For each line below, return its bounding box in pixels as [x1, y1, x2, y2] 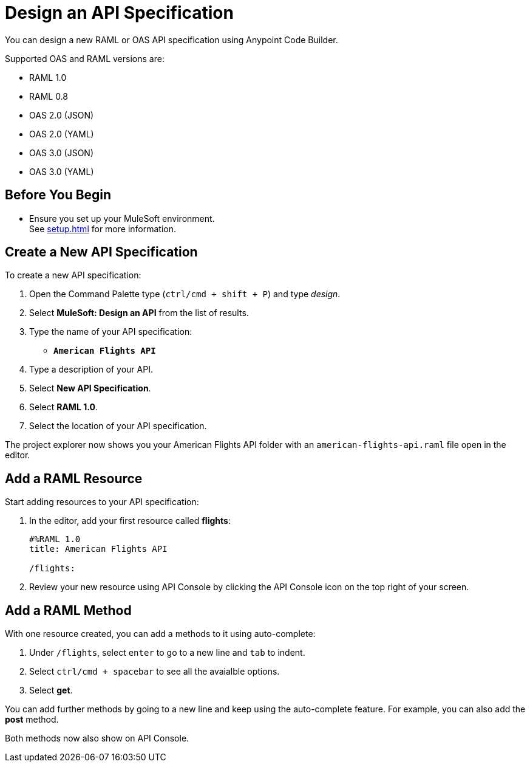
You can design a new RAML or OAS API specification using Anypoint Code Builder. [5, 34, 338, 45]
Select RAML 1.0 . [29, 402, 98, 413]
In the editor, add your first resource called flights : [29, 515, 231, 526]
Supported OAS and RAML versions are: [5, 53, 165, 64]
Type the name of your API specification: [29, 326, 192, 337]
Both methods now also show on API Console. [5, 733, 189, 744]
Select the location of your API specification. [29, 421, 207, 432]
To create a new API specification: [5, 270, 141, 281]
